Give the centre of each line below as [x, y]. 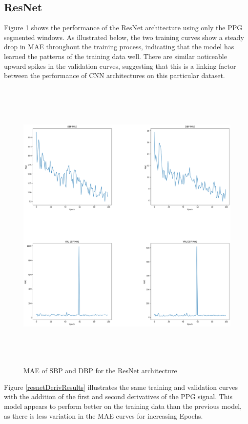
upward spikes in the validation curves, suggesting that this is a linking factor [120, 66]
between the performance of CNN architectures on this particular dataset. [114, 75]
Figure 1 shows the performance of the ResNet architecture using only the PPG [123, 28]
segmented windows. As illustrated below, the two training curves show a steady [124, 37]
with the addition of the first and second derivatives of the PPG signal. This [118, 396]
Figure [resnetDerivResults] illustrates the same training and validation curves [121, 387]
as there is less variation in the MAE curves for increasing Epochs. [103, 415]
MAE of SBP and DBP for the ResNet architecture [100, 371]
